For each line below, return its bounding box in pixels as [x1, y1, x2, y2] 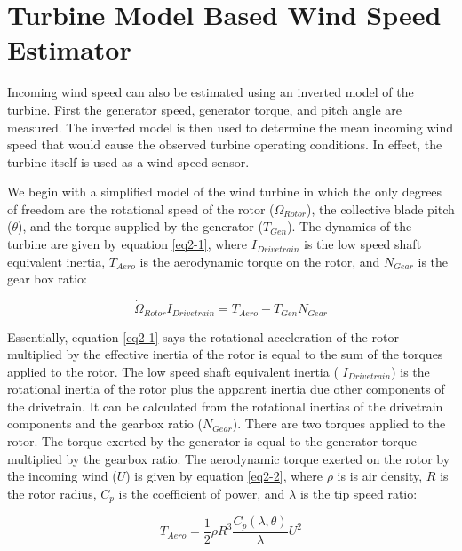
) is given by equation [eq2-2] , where [125, 467, 323, 485]
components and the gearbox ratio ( [7, 414, 203, 433]
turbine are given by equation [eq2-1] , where [7, 235, 248, 253]
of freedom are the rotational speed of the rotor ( [7, 199, 275, 218]
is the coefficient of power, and [118, 483, 285, 502]
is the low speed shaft [304, 235, 422, 253]
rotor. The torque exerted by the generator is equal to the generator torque [7, 432, 417, 451]
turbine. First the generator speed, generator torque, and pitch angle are [7, 100, 402, 118]
